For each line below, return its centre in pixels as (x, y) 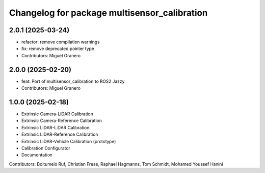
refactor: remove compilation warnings (61, 42)
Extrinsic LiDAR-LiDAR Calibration (55, 127)
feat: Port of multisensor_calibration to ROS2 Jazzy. (74, 81)
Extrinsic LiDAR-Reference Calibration (60, 134)
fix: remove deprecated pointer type (58, 49)
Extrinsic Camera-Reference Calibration (62, 121)
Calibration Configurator (46, 148)
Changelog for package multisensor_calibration (108, 13)
